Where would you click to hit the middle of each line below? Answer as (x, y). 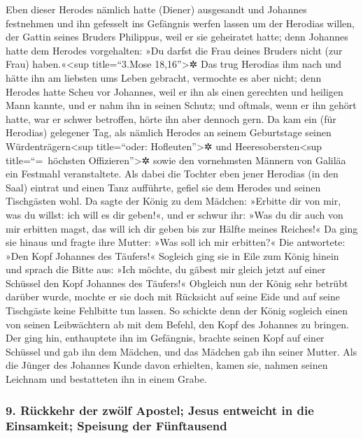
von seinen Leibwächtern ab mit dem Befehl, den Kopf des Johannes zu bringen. (177, 324)
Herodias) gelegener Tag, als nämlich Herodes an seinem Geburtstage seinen (169, 132)
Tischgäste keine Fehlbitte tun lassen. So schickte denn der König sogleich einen (177, 311)
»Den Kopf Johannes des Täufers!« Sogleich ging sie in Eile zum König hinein (172, 255)
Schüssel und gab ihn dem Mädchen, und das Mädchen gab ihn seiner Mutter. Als (181, 351)
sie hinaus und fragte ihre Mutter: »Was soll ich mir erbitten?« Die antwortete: (176, 242)
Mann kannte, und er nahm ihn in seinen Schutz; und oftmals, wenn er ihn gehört (181, 105)
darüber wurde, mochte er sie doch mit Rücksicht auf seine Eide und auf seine (173, 297)
